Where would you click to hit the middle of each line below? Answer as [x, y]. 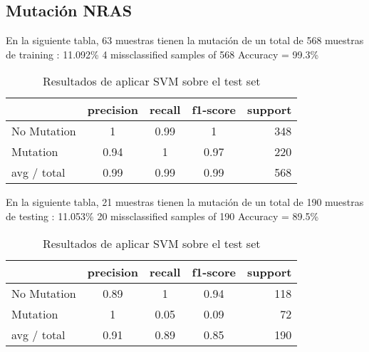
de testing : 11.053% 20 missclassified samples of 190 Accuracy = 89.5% [162, 216]
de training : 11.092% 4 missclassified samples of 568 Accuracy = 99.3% [162, 54]
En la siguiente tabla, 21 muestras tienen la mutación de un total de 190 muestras [185, 202]
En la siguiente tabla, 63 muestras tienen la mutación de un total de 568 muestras [185, 40]
